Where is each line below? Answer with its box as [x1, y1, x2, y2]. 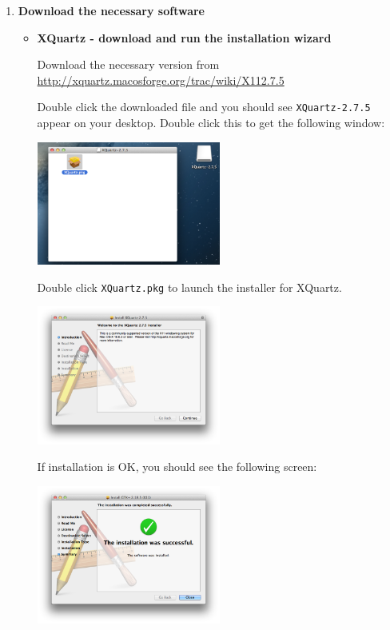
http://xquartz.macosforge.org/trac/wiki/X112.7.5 [37, 71, 285, 88]
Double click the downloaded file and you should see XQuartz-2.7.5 [37, 98, 371, 115]
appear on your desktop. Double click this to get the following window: [37, 114, 385, 131]
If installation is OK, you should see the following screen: [37, 458, 317, 475]
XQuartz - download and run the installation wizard [37, 29, 332, 46]
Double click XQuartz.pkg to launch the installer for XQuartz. [37, 278, 342, 295]
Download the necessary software [18, 2, 205, 18]
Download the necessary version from [37, 56, 220, 73]
